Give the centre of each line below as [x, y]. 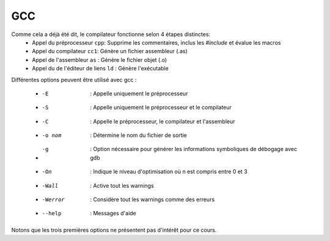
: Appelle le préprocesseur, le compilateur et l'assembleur [163, 121]
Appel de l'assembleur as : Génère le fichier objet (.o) [100, 60]
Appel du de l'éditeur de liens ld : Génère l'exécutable [101, 69]
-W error [53, 200]
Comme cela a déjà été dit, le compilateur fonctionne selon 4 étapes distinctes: [111, 34]
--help [52, 213]
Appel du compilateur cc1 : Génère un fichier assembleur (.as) [110, 51]
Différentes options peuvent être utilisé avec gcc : [74, 80]
